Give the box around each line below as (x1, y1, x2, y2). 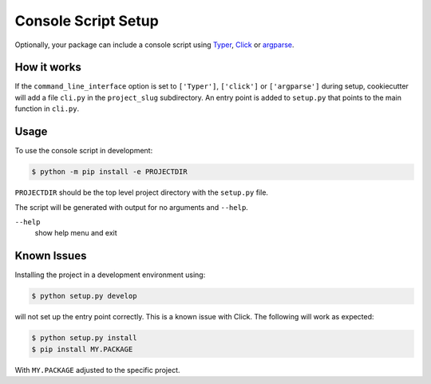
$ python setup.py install (31, 334, 137, 342)
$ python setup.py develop (31, 291, 137, 301)
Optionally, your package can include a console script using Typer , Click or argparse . (14, 40, 295, 49)
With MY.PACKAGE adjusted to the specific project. (14, 365, 180, 374)
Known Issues (14, 249, 87, 263)
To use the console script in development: (14, 146, 153, 156)
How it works (14, 61, 81, 74)
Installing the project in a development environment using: (14, 270, 206, 279)
